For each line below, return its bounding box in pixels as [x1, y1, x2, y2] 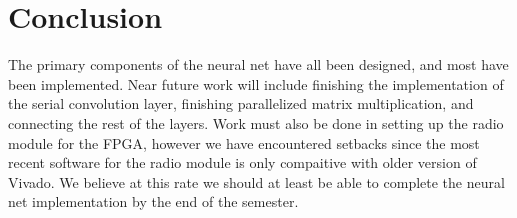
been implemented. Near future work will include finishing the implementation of [8, 73, 504, 94]
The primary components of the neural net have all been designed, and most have [8, 54, 509, 75]
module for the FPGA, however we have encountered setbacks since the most [8, 132, 480, 153]
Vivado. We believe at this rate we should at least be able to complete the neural [8, 171, 505, 192]
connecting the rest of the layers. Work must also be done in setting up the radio [8, 112, 504, 133]
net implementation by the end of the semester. [8, 191, 299, 212]
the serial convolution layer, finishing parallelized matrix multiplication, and [8, 93, 474, 114]
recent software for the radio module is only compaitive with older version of [8, 152, 477, 173]
